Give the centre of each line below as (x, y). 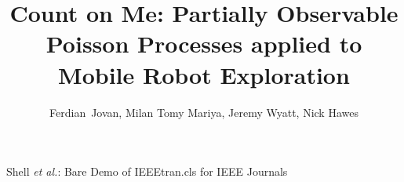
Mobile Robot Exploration (204, 74)
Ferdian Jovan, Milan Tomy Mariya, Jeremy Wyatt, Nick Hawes (204, 112)
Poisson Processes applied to (204, 44)
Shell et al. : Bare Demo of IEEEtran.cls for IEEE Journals (147, 171)
